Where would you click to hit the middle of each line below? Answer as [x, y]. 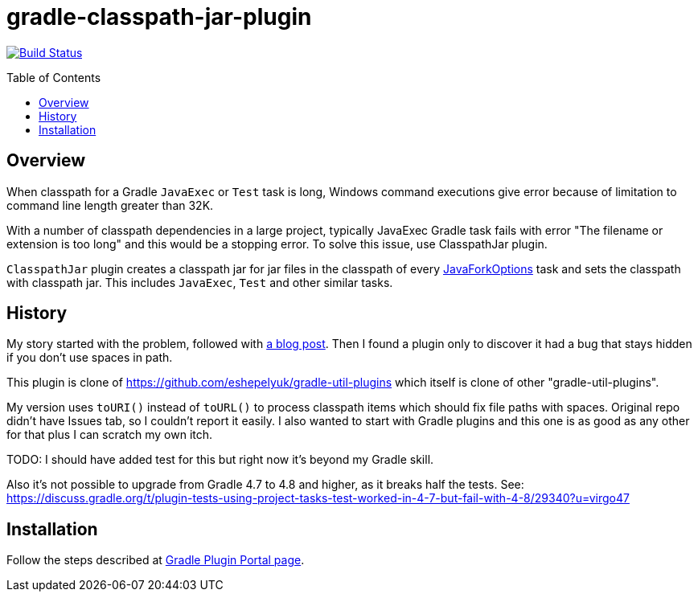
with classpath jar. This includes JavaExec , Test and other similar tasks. [200, 282]
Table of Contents [54, 77]
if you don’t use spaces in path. [90, 358]
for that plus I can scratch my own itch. [110, 435]
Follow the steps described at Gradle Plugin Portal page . [156, 560]
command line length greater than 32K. [110, 205]
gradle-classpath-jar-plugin [159, 17]
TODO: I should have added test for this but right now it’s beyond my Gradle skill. [220, 460]
